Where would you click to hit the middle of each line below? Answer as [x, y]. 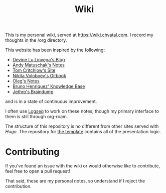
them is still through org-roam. [37, 117]
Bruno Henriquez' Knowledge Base [49, 86]
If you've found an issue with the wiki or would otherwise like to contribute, [83, 166]
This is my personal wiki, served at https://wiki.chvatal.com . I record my [79, 35]
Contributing [32, 152]
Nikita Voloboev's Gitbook [39, 76]
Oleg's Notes [26, 81]
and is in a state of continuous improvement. [51, 102]
